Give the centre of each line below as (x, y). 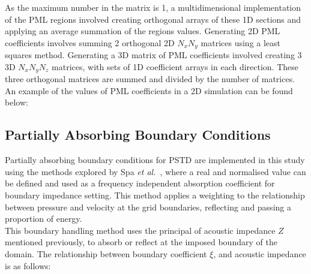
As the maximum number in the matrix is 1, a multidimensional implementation (153, 7)
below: (17, 102)
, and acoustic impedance (260, 254)
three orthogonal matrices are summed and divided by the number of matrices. (150, 79)
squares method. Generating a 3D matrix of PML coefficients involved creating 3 (153, 55)
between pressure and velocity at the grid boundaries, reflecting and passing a (148, 207)
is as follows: (28, 265)
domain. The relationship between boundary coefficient (106, 254)
